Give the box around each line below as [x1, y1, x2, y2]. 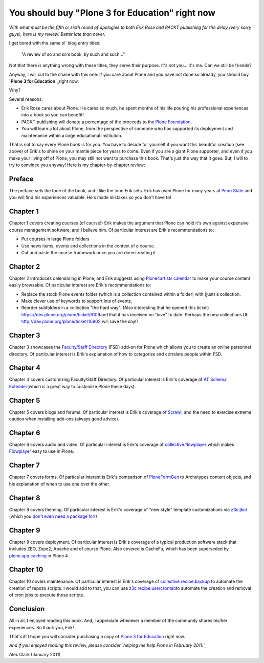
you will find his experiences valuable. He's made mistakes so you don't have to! [9, 195, 171, 200]
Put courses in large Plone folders [21, 236, 90, 242]
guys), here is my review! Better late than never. [9, 31, 106, 37]
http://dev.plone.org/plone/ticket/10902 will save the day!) [21, 318, 138, 325]
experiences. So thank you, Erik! [9, 624, 74, 630]
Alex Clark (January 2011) [9, 651, 61, 657]
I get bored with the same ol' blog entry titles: [9, 40, 101, 46]
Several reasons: [9, 96, 43, 102]
